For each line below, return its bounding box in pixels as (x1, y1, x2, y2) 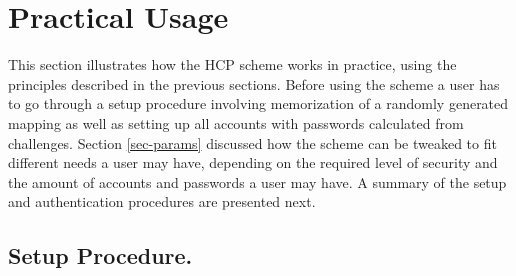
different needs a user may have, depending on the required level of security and (8, 152, 498, 173)
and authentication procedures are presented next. (8, 191, 316, 212)
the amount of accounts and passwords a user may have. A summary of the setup (8, 171, 507, 192)
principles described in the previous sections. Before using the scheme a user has (8, 73, 500, 94)
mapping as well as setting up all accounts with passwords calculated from (8, 112, 464, 133)
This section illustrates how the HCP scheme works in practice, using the (8, 54, 457, 75)
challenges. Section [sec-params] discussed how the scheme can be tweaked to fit (8, 132, 497, 153)
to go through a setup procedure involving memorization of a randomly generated (8, 93, 509, 114)
